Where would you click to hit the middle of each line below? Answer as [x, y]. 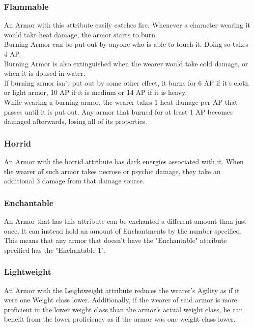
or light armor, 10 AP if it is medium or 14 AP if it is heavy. [96, 92]
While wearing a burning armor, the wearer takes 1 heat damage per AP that [121, 102]
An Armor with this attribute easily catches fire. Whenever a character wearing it [127, 25]
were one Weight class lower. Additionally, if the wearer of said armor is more [121, 300]
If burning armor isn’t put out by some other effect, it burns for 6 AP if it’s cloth [127, 82]
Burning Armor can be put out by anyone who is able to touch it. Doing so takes [126, 44]
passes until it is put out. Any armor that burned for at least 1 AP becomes [118, 111]
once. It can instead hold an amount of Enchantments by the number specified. [123, 230]
